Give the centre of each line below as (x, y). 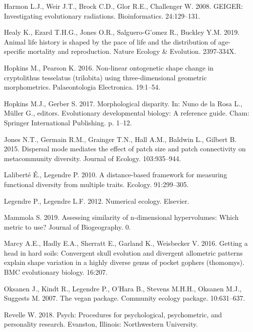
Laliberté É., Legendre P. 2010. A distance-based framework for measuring (116, 175)
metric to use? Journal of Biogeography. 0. (67, 226)
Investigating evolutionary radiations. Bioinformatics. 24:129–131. (102, 15)
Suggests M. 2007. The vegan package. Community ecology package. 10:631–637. (125, 298)
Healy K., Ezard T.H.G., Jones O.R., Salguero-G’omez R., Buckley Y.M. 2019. (122, 32)
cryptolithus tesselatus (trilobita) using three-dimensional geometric (105, 77)
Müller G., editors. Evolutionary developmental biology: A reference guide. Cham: (127, 113)
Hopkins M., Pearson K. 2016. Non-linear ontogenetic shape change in (109, 67)
